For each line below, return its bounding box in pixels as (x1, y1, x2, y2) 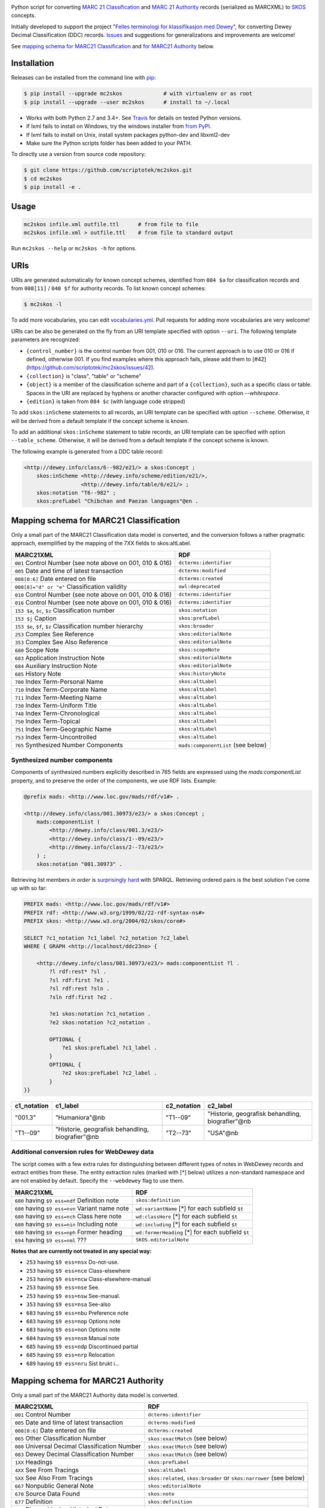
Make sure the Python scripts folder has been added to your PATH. (26, 139, 192, 147)
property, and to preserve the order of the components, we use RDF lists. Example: (11, 777, 217, 784)
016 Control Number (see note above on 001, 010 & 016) (14, 598, 172, 606)
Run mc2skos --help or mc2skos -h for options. (11, 245, 137, 252)
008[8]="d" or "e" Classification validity (14, 582, 128, 591)
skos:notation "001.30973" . (36, 860, 123, 867)
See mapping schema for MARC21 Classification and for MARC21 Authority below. (11, 42, 215, 49)
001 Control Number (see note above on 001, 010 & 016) (14, 559, 172, 567)
